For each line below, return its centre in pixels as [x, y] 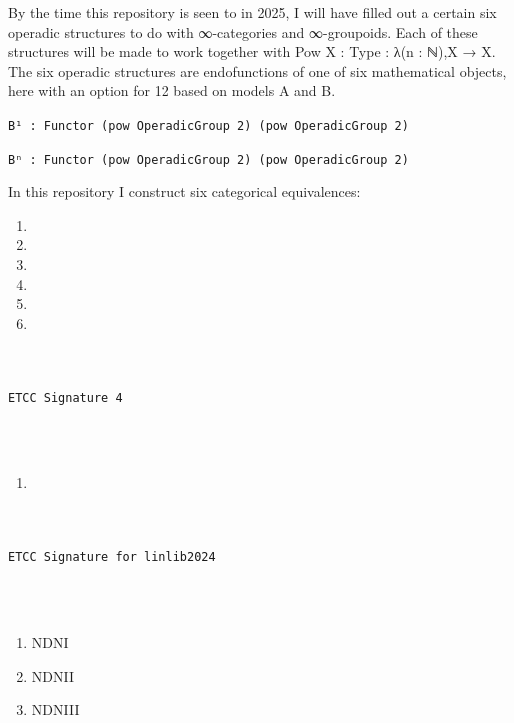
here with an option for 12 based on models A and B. [172, 90]
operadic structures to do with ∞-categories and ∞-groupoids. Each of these [243, 31]
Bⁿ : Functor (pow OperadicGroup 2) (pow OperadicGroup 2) [208, 159]
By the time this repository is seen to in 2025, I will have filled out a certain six [252, 12]
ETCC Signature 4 [65, 397]
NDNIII [55, 709]
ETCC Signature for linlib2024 [112, 557]
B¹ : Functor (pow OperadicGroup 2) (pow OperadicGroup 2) [208, 125]
